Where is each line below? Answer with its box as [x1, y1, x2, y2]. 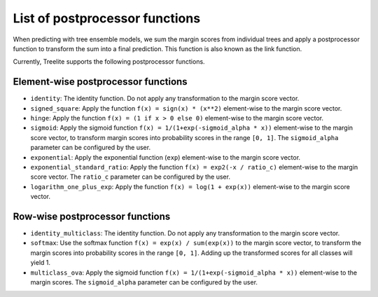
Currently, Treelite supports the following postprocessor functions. [13, 57, 206, 66]
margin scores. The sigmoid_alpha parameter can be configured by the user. [30, 278, 258, 286]
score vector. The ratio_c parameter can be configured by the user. [30, 172, 231, 181]
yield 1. [30, 258, 51, 267]
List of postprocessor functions [13, 11, 201, 26]
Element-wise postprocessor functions [13, 76, 188, 88]
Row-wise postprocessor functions [13, 210, 171, 222]
